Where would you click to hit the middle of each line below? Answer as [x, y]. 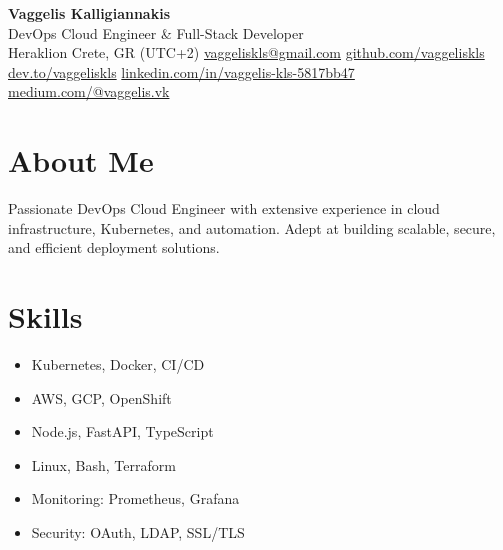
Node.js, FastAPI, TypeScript [122, 431]
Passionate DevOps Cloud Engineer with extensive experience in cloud [224, 208]
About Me [81, 160]
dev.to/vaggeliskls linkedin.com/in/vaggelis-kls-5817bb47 [181, 71]
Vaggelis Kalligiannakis [89, 13]
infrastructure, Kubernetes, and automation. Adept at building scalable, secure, [252, 227]
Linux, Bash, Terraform [103, 464]
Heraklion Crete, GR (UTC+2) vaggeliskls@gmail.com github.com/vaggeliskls [246, 52]
